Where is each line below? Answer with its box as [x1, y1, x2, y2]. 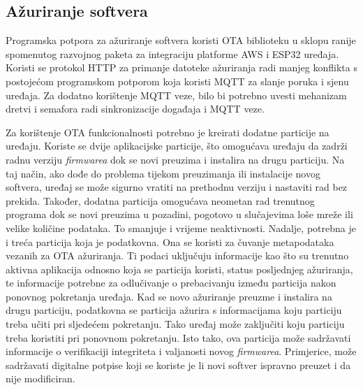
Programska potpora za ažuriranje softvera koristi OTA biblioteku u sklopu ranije [6, 33, 356, 48]
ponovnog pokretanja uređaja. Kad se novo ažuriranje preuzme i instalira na [6, 289, 332, 303]
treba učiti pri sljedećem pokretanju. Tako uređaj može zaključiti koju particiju [6, 317, 345, 331]
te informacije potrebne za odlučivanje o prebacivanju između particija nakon [6, 275, 336, 290]
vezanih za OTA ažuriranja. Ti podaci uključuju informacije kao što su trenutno [6, 248, 349, 263]
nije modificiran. [6, 371, 75, 386]
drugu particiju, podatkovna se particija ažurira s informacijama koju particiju [6, 303, 342, 317]
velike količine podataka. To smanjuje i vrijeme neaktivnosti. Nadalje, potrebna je [6, 220, 356, 235]
